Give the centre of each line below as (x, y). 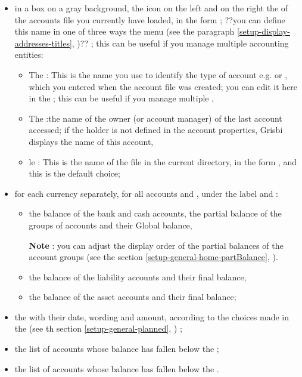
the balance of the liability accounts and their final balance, (138, 276)
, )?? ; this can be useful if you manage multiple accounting (180, 43)
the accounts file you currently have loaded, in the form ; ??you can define (150, 19)
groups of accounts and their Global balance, (110, 225)
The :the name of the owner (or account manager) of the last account (155, 118)
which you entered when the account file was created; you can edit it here (163, 86)
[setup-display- (264, 31)
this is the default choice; (74, 173)
